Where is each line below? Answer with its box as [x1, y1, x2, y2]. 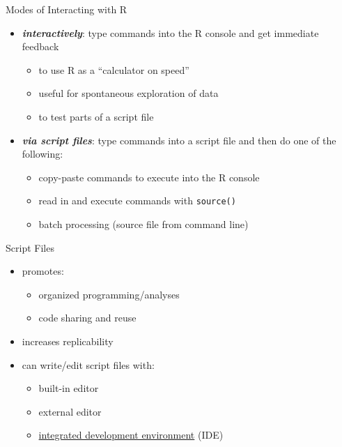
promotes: [22, 264, 64, 278]
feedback [22, 39, 59, 54]
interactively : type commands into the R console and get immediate [22, 25, 319, 40]
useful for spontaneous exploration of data [38, 86, 219, 100]
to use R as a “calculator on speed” [38, 62, 189, 77]
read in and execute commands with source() [38, 193, 236, 208]
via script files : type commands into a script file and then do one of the [22, 132, 336, 147]
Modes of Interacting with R [6, 2, 127, 16]
